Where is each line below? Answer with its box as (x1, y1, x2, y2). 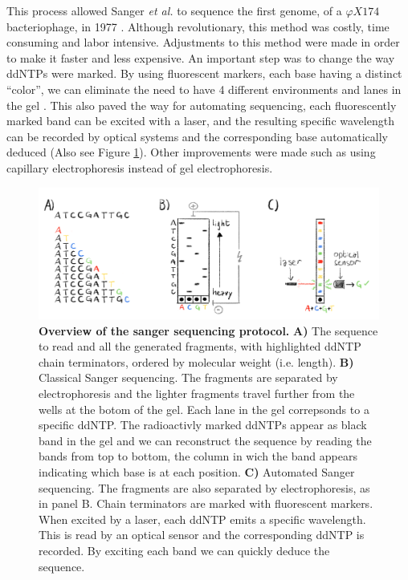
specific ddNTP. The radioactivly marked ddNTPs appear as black (39, 416, 367, 433)
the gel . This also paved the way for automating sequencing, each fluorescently (6, 96, 397, 113)
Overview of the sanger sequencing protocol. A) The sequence (39, 322, 378, 339)
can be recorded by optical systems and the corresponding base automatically (6, 128, 388, 144)
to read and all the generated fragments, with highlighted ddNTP (39, 338, 361, 355)
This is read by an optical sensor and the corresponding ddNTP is (39, 526, 365, 543)
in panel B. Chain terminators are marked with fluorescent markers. (39, 495, 373, 512)
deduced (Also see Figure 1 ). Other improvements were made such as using (6, 144, 376, 160)
